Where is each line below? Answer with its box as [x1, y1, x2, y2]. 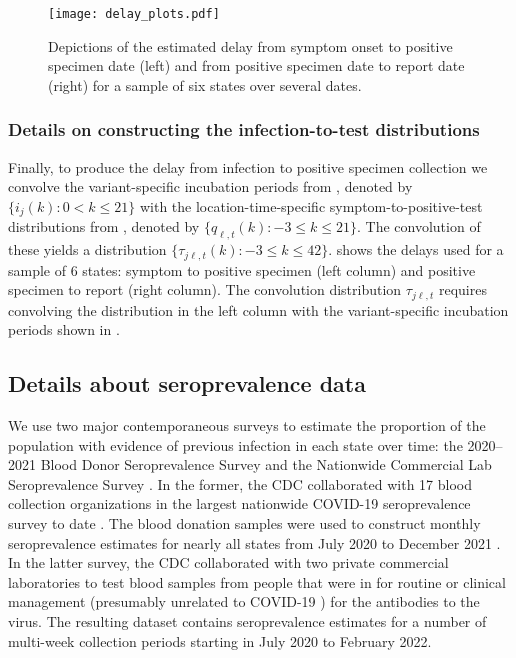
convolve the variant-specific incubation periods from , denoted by [8, 176, 413, 197]
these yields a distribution [8, 239, 167, 260]
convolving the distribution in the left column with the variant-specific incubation [8, 299, 509, 320]
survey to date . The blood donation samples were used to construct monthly [8, 512, 481, 533]
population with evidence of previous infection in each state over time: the [8, 434, 463, 455]
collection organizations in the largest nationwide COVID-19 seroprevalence [8, 493, 471, 514]
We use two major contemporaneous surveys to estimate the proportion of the [8, 414, 486, 435]
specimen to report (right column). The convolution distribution [8, 279, 402, 300]
